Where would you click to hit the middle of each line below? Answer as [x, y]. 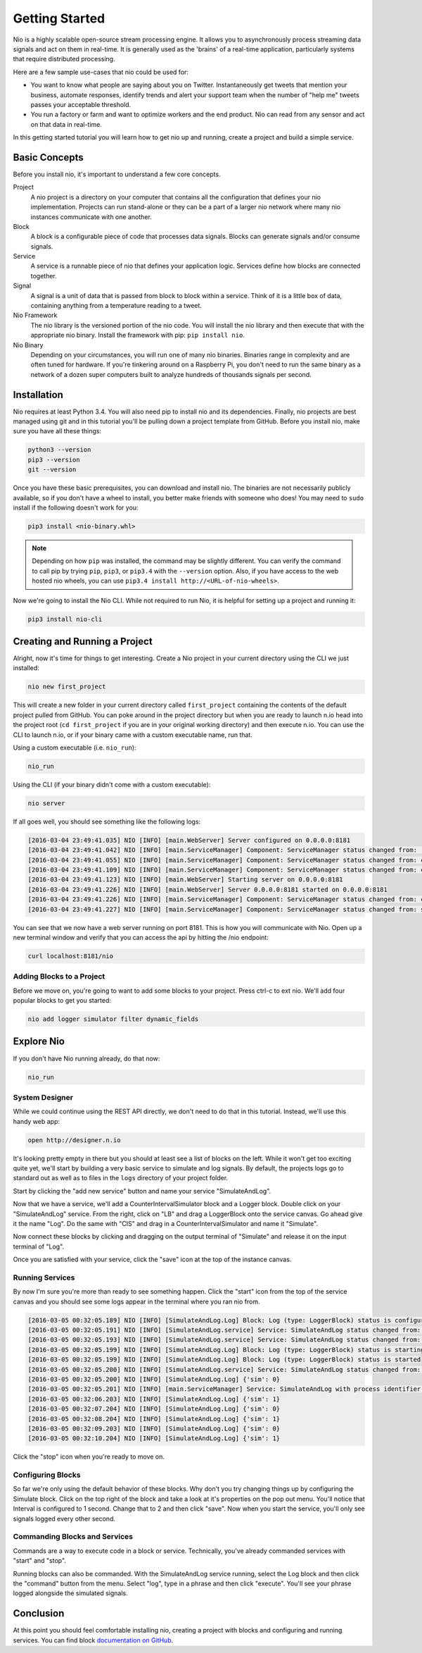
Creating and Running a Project [83, 641]
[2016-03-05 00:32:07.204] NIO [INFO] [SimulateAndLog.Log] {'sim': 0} [154, 1409]
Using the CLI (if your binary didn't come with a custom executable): [112, 784]
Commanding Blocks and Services [73, 1537]
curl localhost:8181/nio [71, 956]
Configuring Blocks [47, 1475]
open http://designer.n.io [74, 1140]
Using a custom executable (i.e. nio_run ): [75, 748]
